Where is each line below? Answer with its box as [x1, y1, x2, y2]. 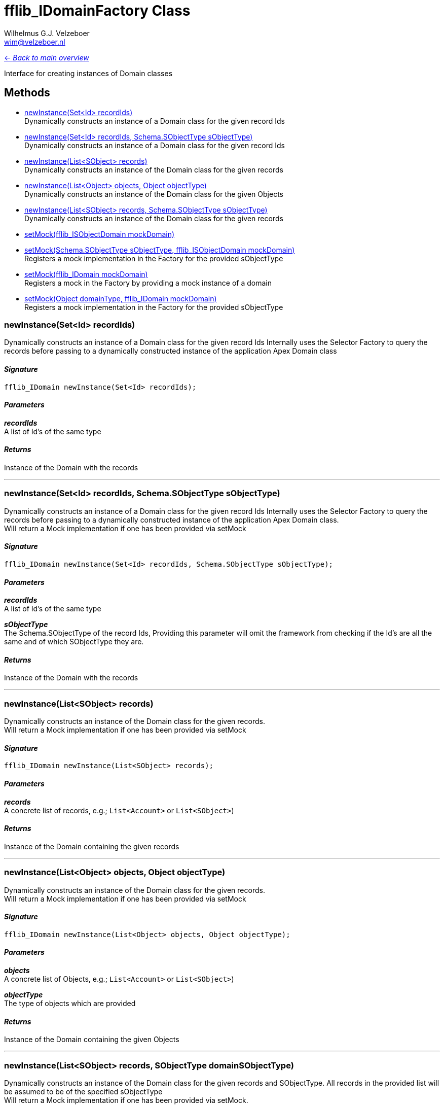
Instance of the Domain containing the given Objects [4, 1035, 179, 1044]
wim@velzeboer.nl [4, 37, 65, 46]
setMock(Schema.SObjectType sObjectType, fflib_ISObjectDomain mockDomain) [24, 245, 295, 254]
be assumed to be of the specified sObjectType [4, 1087, 163, 1096]
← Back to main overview [4, 53, 89, 62]
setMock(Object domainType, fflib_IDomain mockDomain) [24, 294, 217, 303]
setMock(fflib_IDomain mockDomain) [24, 269, 148, 279]
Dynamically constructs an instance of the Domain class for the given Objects [24, 189, 283, 198]
